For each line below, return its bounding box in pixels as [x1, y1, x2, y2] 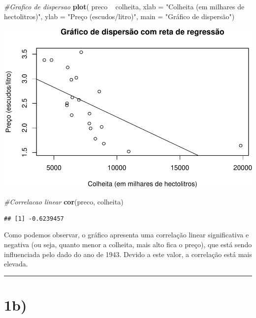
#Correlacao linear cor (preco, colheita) [4, 197, 124, 207]
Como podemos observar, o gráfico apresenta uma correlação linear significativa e [4, 230, 249, 240]
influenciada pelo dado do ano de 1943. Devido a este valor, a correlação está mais [4, 249, 252, 259]
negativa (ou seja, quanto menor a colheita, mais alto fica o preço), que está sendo [4, 239, 252, 249]
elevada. [4, 259, 28, 269]
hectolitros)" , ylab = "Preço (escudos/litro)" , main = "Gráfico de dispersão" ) [4, 11, 235, 21]
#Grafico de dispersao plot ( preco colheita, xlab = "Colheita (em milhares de [4, 1, 245, 11]
